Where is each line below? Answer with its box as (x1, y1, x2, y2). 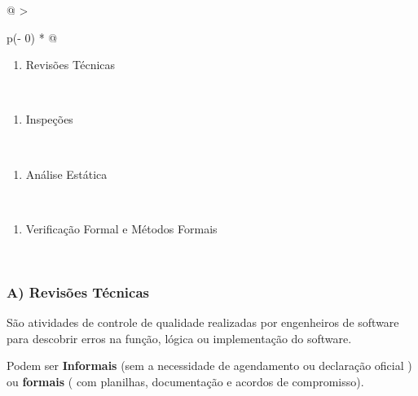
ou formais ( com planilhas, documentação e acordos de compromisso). (7, 372, 364, 389)
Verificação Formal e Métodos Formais (25, 220, 218, 237)
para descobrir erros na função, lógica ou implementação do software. (7, 329, 352, 346)
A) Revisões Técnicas (7, 281, 149, 302)
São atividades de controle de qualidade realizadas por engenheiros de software (7, 314, 399, 331)
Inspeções (25, 111, 73, 128)
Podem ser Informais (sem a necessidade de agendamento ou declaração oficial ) (7, 357, 412, 374)
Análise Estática (25, 165, 108, 182)
